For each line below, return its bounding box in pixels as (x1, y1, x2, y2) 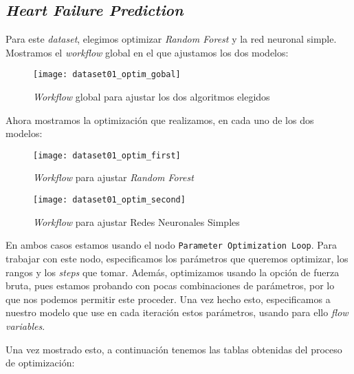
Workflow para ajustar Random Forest (33, 170, 194, 185)
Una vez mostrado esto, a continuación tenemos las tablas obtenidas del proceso (5, 342, 342, 356)
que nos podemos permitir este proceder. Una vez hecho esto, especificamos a (5, 291, 331, 306)
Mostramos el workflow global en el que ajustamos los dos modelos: (5, 45, 289, 59)
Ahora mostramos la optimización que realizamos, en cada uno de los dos (5, 112, 314, 127)
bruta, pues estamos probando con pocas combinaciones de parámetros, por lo (5, 278, 335, 293)
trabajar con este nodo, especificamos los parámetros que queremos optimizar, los (5, 251, 349, 265)
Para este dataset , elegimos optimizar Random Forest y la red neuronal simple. (5, 32, 337, 46)
